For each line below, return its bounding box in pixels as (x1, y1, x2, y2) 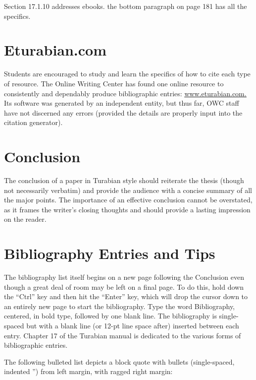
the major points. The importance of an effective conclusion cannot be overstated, (4, 194, 253, 205)
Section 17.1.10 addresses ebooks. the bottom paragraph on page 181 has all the (4, 1, 247, 11)
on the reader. (4, 214, 47, 224)
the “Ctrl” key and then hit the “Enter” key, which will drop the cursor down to (4, 291, 248, 302)
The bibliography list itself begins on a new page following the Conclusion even (4, 272, 244, 282)
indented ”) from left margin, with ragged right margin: (4, 366, 173, 377)
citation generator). (4, 117, 63, 127)
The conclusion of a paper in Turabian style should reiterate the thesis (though (4, 175, 244, 185)
